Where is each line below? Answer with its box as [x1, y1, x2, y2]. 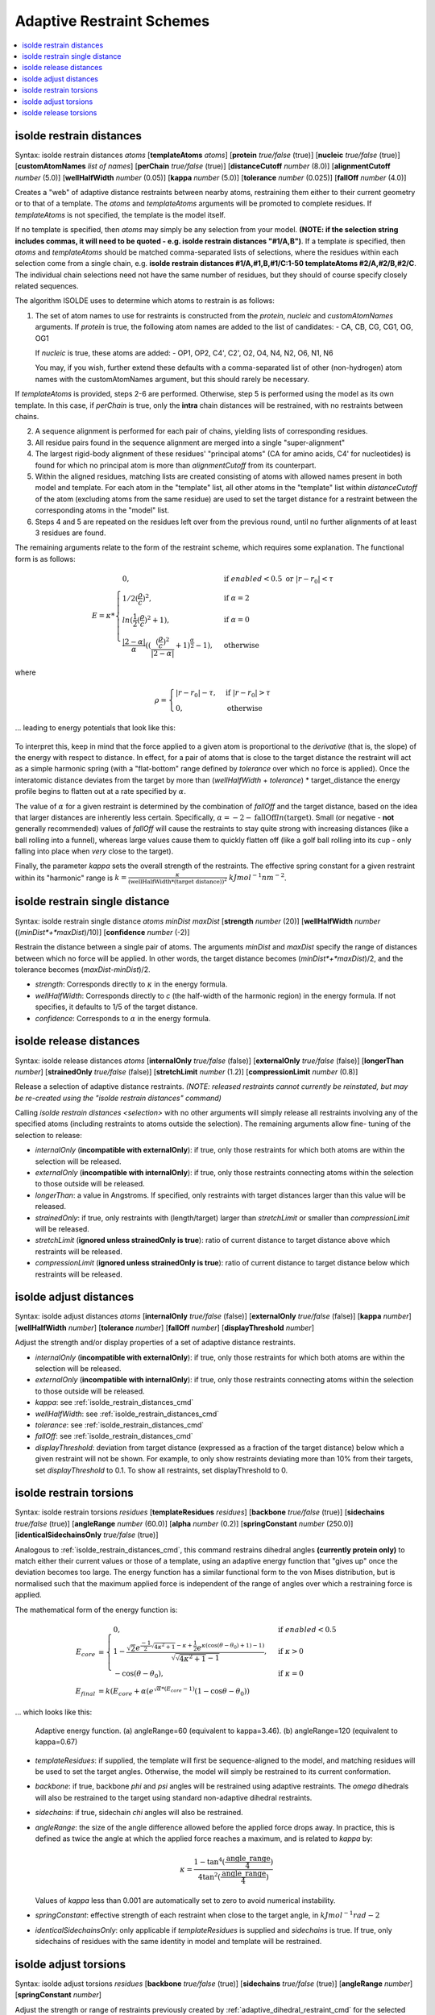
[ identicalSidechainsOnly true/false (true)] [14, 1530, 159, 1539]
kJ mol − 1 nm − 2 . [228, 871, 287, 883]
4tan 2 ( [197, 1871, 222, 1881]
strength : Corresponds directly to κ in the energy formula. [35, 979, 228, 989]
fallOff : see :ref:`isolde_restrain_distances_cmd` [35, 1431, 193, 1441]
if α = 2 [223, 593, 250, 603]
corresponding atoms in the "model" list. [35, 505, 169, 515]
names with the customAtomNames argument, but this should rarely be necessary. [35, 374, 310, 384]
